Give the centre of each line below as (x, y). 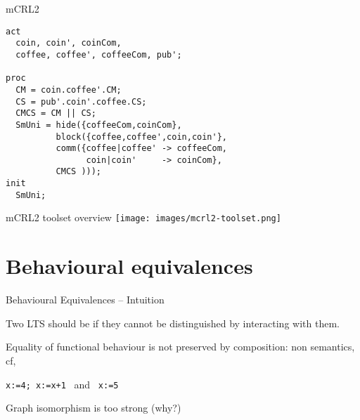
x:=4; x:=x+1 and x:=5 (62, 384)
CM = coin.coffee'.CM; (69, 90)
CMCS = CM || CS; (56, 113)
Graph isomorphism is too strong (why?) (94, 408)
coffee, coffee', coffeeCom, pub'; (99, 54)
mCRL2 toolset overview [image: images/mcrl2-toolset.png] (143, 217)
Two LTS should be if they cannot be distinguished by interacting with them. (173, 323)
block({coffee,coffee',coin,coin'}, (141, 137)
